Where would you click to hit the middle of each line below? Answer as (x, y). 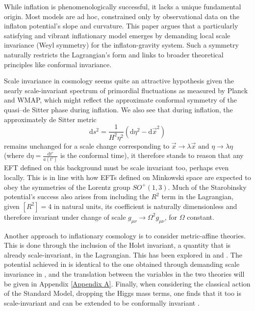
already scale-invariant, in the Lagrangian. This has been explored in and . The (123, 254)
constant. (201, 217)
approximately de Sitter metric (50, 119)
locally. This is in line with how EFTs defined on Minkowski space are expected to (127, 177)
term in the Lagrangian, (197, 196)
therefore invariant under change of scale (65, 217)
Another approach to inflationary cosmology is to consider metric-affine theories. (125, 235)
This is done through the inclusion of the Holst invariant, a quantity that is (117, 245)
